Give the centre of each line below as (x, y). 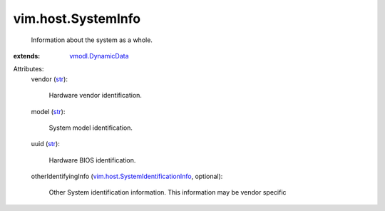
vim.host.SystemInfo (77, 19)
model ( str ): (48, 111)
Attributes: (29, 69)
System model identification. (91, 128)
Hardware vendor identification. (96, 96)
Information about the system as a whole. (92, 40)
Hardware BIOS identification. (92, 160)
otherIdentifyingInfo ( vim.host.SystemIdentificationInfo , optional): (127, 176)
